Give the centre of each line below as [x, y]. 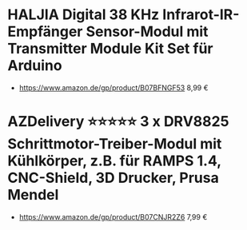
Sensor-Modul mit [147, 32]
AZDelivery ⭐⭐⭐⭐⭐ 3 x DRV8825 [118, 122]
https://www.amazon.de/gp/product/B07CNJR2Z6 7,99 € [113, 216]
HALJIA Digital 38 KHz [84, 15]
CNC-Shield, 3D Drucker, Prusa [113, 178]
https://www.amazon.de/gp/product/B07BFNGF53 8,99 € [114, 87]
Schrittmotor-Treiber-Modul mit [115, 144]
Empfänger [45, 32]
